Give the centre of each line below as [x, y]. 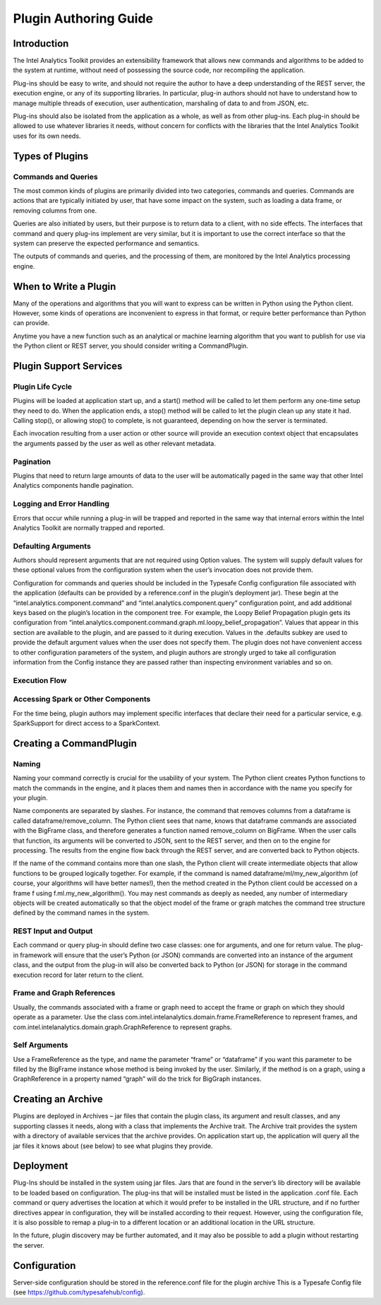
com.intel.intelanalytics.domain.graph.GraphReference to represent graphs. [122, 1027]
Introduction [41, 43]
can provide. [31, 323]
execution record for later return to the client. [79, 975]
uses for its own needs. [47, 136]
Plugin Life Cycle [43, 387]
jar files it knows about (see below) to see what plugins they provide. [113, 1146]
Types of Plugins [51, 156]
